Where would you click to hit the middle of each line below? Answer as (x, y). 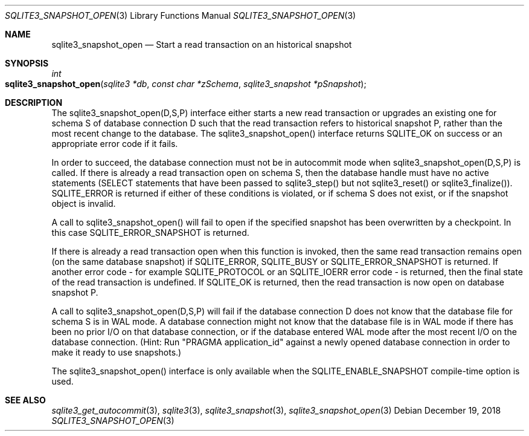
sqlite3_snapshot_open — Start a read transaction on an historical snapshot (202, 44)
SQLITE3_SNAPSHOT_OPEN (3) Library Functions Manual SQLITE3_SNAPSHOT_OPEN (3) (181, 15)
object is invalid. (84, 203)
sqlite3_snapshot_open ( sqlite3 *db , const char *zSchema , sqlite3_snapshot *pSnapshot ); (186, 84)
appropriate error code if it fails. (115, 144)
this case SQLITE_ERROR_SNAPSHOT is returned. (150, 233)
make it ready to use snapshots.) (117, 352)
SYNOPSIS (27, 63)
